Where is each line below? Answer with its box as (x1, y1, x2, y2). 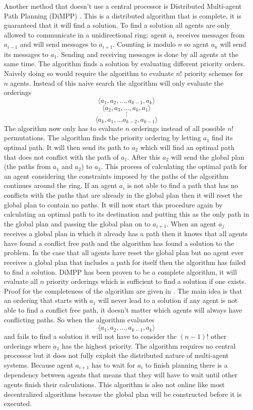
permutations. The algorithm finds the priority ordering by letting (4, 132, 201, 143)
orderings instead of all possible (131, 123, 225, 133)
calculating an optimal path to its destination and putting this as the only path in (4, 209, 249, 219)
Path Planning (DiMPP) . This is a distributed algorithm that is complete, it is (4, 10, 241, 20)
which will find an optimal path (140, 142, 235, 152)
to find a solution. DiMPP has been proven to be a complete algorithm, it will (4, 266, 237, 277)
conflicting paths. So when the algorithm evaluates (4, 314, 155, 324)
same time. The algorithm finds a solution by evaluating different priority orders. (4, 58, 245, 69)
